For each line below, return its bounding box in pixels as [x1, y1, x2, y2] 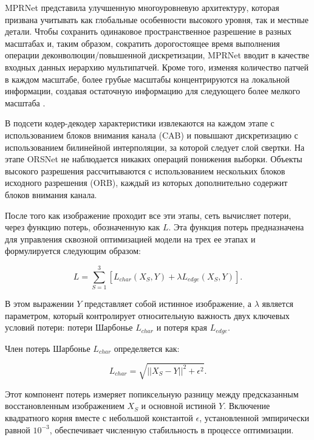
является [262, 297, 294, 309]
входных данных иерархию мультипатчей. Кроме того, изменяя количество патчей [5, 60, 309, 73]
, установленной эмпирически [199, 411, 310, 424]
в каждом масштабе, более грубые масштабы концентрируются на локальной [5, 72, 290, 85]
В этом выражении [5, 297, 74, 309]
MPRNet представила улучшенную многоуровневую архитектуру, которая [5, 1, 279, 13]
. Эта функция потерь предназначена [168, 221, 304, 233]
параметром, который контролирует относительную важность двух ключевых [5, 309, 290, 321]
